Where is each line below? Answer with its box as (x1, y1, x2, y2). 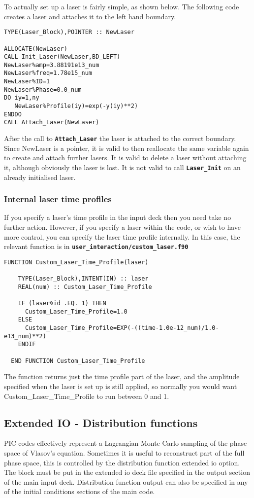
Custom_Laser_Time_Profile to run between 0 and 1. (4, 391, 169, 401)
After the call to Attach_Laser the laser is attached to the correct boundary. (4, 133, 236, 143)
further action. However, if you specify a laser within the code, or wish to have (4, 221, 241, 232)
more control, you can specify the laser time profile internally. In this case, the (4, 231, 240, 242)
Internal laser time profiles (4, 193, 112, 205)
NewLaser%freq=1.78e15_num (4, 70, 92, 77)
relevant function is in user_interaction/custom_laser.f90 (4, 241, 189, 251)
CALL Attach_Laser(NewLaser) (4, 119, 99, 126)
